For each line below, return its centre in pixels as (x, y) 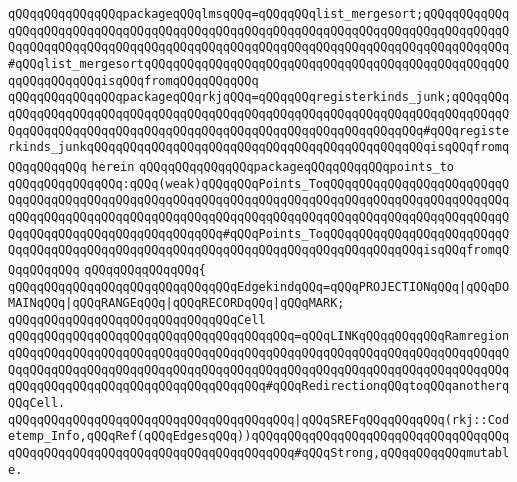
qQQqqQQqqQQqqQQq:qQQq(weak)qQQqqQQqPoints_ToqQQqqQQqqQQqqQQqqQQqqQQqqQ (259, 183)
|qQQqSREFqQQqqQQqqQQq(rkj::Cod (402, 419)
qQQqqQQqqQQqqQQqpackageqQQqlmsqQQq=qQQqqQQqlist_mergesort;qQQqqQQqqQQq (259, 14)
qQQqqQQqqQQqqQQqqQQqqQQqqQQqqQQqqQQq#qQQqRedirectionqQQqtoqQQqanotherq (259, 386)
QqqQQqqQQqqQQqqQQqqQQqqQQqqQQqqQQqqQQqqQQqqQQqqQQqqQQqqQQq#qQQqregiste (259, 130)
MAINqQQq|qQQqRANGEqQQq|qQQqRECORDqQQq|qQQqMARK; (176, 303)
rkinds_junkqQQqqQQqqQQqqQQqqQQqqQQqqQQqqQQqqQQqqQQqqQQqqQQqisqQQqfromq (259, 147)
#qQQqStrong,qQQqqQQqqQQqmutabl (402, 453)
